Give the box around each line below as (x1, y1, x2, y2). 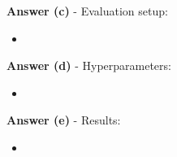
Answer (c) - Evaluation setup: (6, 2, 168, 19)
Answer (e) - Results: (6, 111, 121, 129)
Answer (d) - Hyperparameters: (6, 57, 171, 74)
